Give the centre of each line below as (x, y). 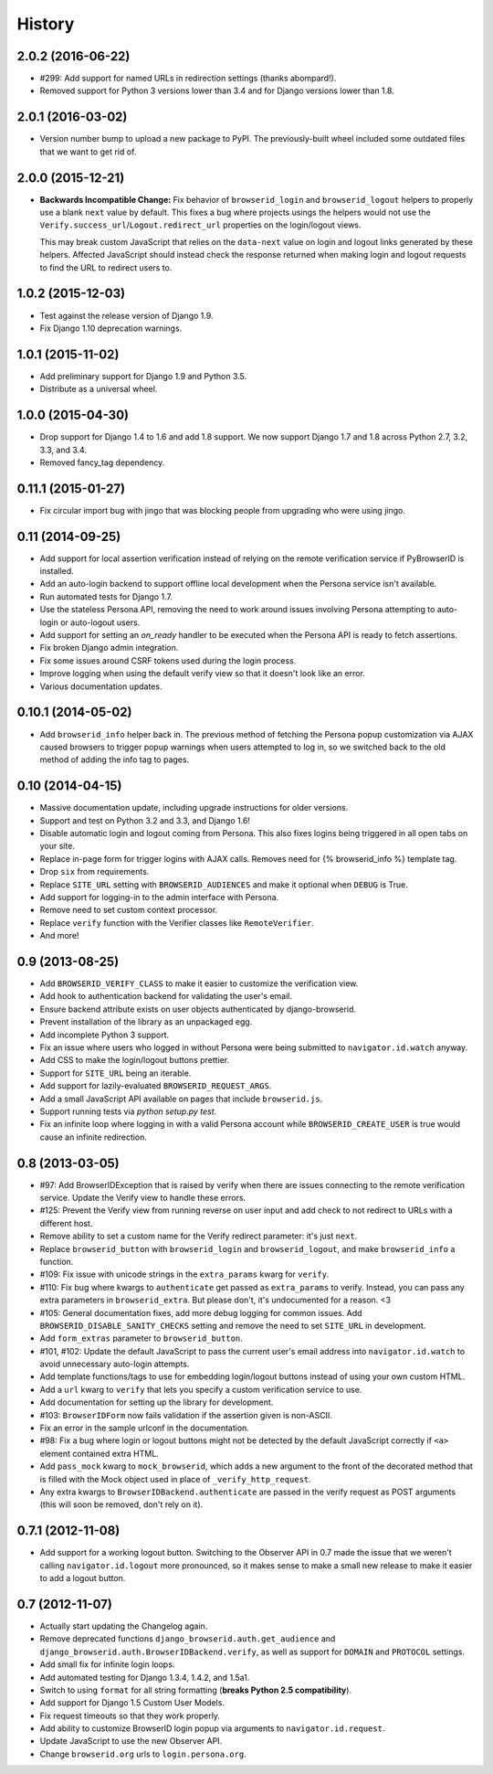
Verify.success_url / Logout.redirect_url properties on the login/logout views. (200, 225)
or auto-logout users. (100, 622)
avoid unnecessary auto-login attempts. (115, 1364)
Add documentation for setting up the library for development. (157, 1402)
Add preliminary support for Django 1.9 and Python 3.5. (143, 376)
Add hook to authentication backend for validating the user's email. (166, 996)
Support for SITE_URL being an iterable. (115, 1073)
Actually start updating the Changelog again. (124, 1626)
